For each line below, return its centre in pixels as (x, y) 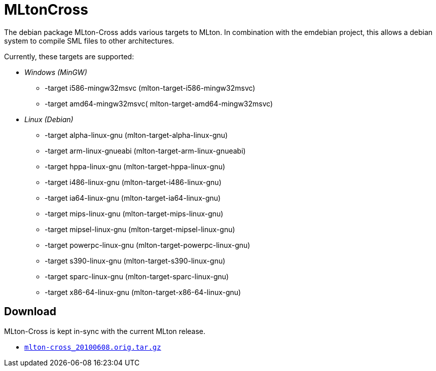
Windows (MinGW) (56, 72)
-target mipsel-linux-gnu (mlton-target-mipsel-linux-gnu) (140, 229)
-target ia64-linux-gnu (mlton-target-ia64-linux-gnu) (133, 198)
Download (30, 312)
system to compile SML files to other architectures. (89, 41)
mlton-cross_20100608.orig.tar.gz (93, 347)
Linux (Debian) (49, 119)
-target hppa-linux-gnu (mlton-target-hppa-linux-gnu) (135, 166)
